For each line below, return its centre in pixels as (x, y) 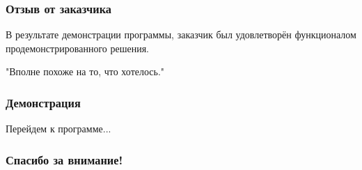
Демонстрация (43, 102)
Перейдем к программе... (58, 129)
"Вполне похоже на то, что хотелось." (85, 71)
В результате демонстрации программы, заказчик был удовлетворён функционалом (181, 34)
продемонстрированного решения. (77, 48)
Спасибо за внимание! (64, 159)
